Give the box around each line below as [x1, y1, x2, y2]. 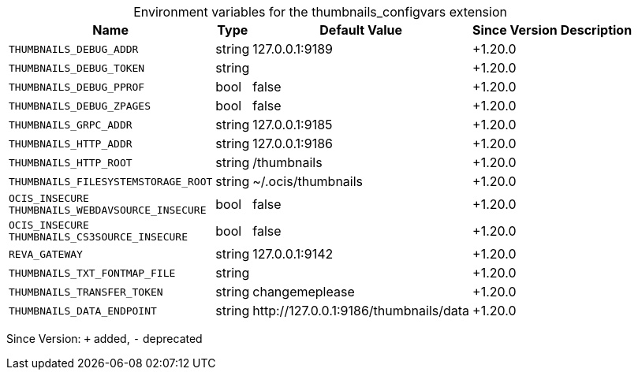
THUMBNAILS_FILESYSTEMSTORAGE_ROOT [9, 175, 213, 188]
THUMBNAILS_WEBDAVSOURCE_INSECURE [9, 204, 207, 216]
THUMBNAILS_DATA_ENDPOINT [9, 304, 157, 317]
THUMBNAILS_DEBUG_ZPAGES [9, 99, 151, 112]
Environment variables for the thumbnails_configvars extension [133, 4, 507, 20]
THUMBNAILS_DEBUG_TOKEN [9, 61, 145, 74]
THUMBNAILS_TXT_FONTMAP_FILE [9, 266, 176, 279]
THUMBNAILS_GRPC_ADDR [9, 118, 132, 131]
